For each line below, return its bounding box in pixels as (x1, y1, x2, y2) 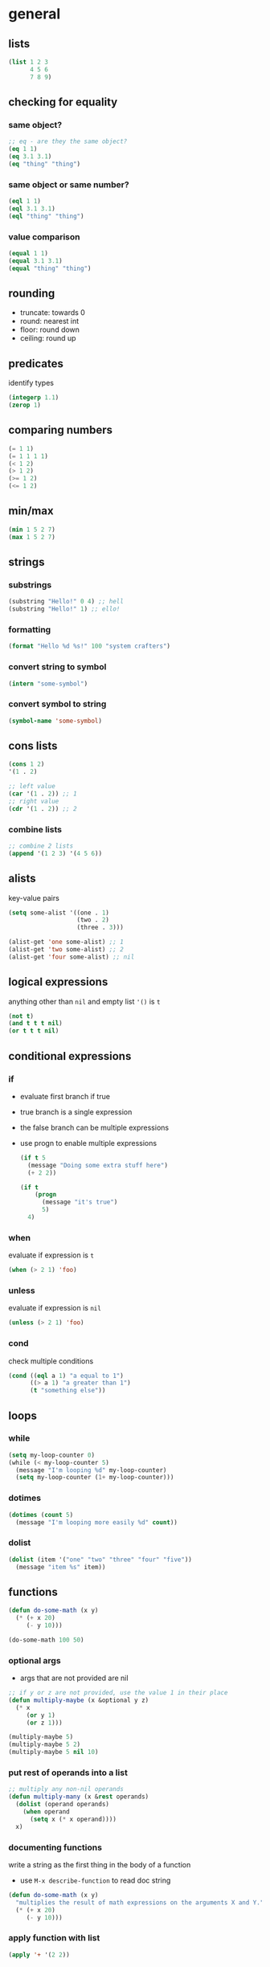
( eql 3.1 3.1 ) (8, 204, 56, 213)
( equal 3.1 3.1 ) (8, 256, 63, 265)
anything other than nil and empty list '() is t (8, 996, 161, 1006)
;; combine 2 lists (8, 841, 74, 850)
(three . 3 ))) (76, 923, 125, 932)
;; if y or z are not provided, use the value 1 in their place (8, 1689, 228, 1697)
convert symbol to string (8, 698, 107, 710)
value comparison (8, 231, 80, 242)
